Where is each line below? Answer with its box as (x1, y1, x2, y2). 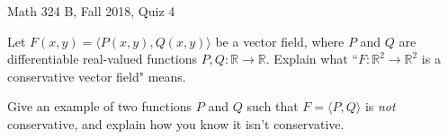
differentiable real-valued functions (7, 49, 197, 68)
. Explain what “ (265, 49, 358, 68)
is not (364, 97, 396, 116)
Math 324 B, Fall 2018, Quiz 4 (7, 2, 175, 20)
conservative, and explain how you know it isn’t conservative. (7, 114, 345, 133)
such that (246, 97, 299, 116)
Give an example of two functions (7, 97, 193, 116)
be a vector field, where (215, 31, 345, 50)
